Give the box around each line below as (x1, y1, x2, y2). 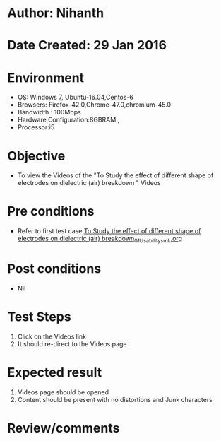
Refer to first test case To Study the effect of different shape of (17, 227, 201, 235)
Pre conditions (7, 204, 95, 220)
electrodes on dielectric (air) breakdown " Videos (17, 179, 161, 187)
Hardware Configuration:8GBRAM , (17, 115, 120, 124)
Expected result (7, 365, 102, 381)
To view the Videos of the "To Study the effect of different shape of (17, 171, 214, 180)
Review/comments (7, 420, 120, 436)
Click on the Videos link (17, 332, 87, 341)
